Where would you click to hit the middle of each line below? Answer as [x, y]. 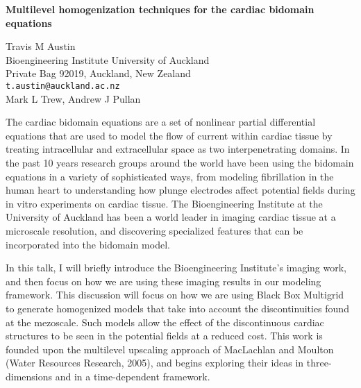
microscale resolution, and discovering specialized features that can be [154, 230]
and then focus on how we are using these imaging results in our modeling [163, 281]
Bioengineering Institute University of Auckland [108, 59]
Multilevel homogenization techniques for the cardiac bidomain [160, 9]
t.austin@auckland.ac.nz [63, 86]
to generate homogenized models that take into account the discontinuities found [177, 308]
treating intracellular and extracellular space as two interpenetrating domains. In [178, 149]
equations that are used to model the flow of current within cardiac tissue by [169, 135]
